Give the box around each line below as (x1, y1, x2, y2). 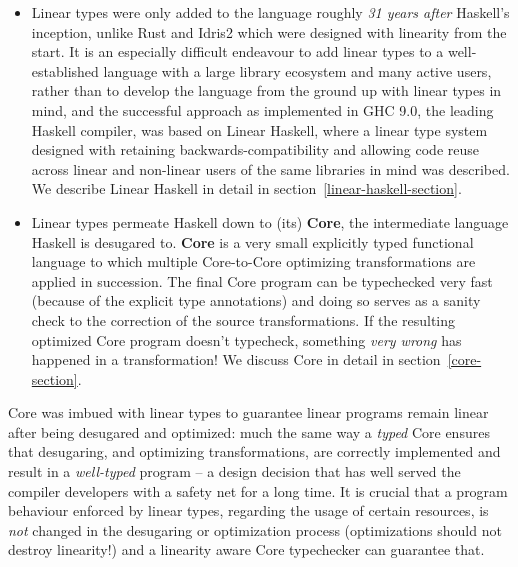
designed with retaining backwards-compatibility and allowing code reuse (31, 139, 479, 160)
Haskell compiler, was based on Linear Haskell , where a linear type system (31, 119, 488, 140)
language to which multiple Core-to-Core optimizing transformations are (31, 251, 476, 272)
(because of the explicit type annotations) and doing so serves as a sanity (31, 290, 481, 311)
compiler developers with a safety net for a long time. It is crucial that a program (8, 480, 508, 501)
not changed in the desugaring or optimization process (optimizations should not (8, 519, 502, 540)
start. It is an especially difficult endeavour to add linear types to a (31, 41, 444, 62)
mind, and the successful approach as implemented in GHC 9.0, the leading (31, 99, 494, 120)
